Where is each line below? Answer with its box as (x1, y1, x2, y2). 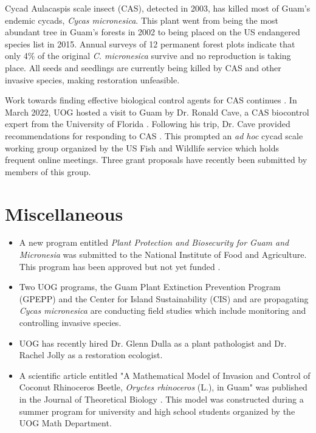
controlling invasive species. (19, 316, 122, 328)
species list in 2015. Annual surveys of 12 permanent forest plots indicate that (5, 37, 295, 50)
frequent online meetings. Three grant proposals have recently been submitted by (5, 153, 307, 166)
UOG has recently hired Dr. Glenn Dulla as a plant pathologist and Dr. (19, 336, 287, 349)
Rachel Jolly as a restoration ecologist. (19, 348, 163, 361)
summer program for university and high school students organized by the (19, 404, 295, 417)
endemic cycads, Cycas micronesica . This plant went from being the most (5, 13, 279, 26)
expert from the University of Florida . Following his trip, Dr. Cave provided (5, 117, 290, 130)
